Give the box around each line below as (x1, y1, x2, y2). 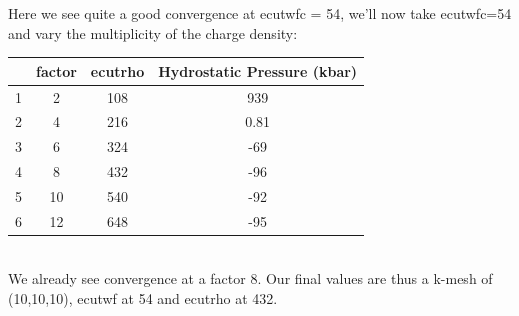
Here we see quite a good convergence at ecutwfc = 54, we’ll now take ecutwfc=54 (8, 3, 512, 23)
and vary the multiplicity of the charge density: (8, 22, 298, 43)
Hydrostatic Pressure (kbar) (158, 60, 358, 81)
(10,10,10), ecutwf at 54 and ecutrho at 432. (8, 288, 278, 309)
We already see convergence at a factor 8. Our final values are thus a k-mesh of (8, 268, 493, 289)
